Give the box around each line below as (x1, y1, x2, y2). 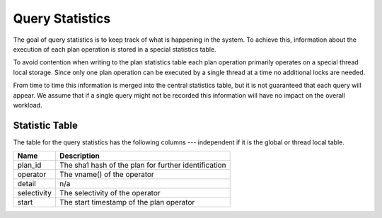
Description (59, 151, 100, 161)
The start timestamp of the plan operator (59, 197, 195, 207)
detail (17, 179, 36, 189)
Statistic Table (13, 119, 78, 131)
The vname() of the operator (59, 170, 155, 180)
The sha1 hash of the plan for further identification (59, 160, 226, 170)
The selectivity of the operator (59, 188, 161, 198)
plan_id (17, 160, 42, 170)
